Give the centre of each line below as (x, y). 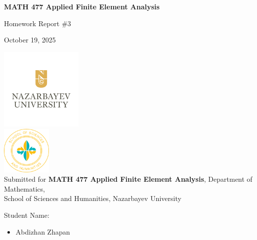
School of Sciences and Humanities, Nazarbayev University (93, 198)
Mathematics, (24, 188)
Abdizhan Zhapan (43, 231)
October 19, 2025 (30, 40)
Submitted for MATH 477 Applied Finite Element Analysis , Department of (128, 179)
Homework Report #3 (38, 23)
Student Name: (27, 215)
